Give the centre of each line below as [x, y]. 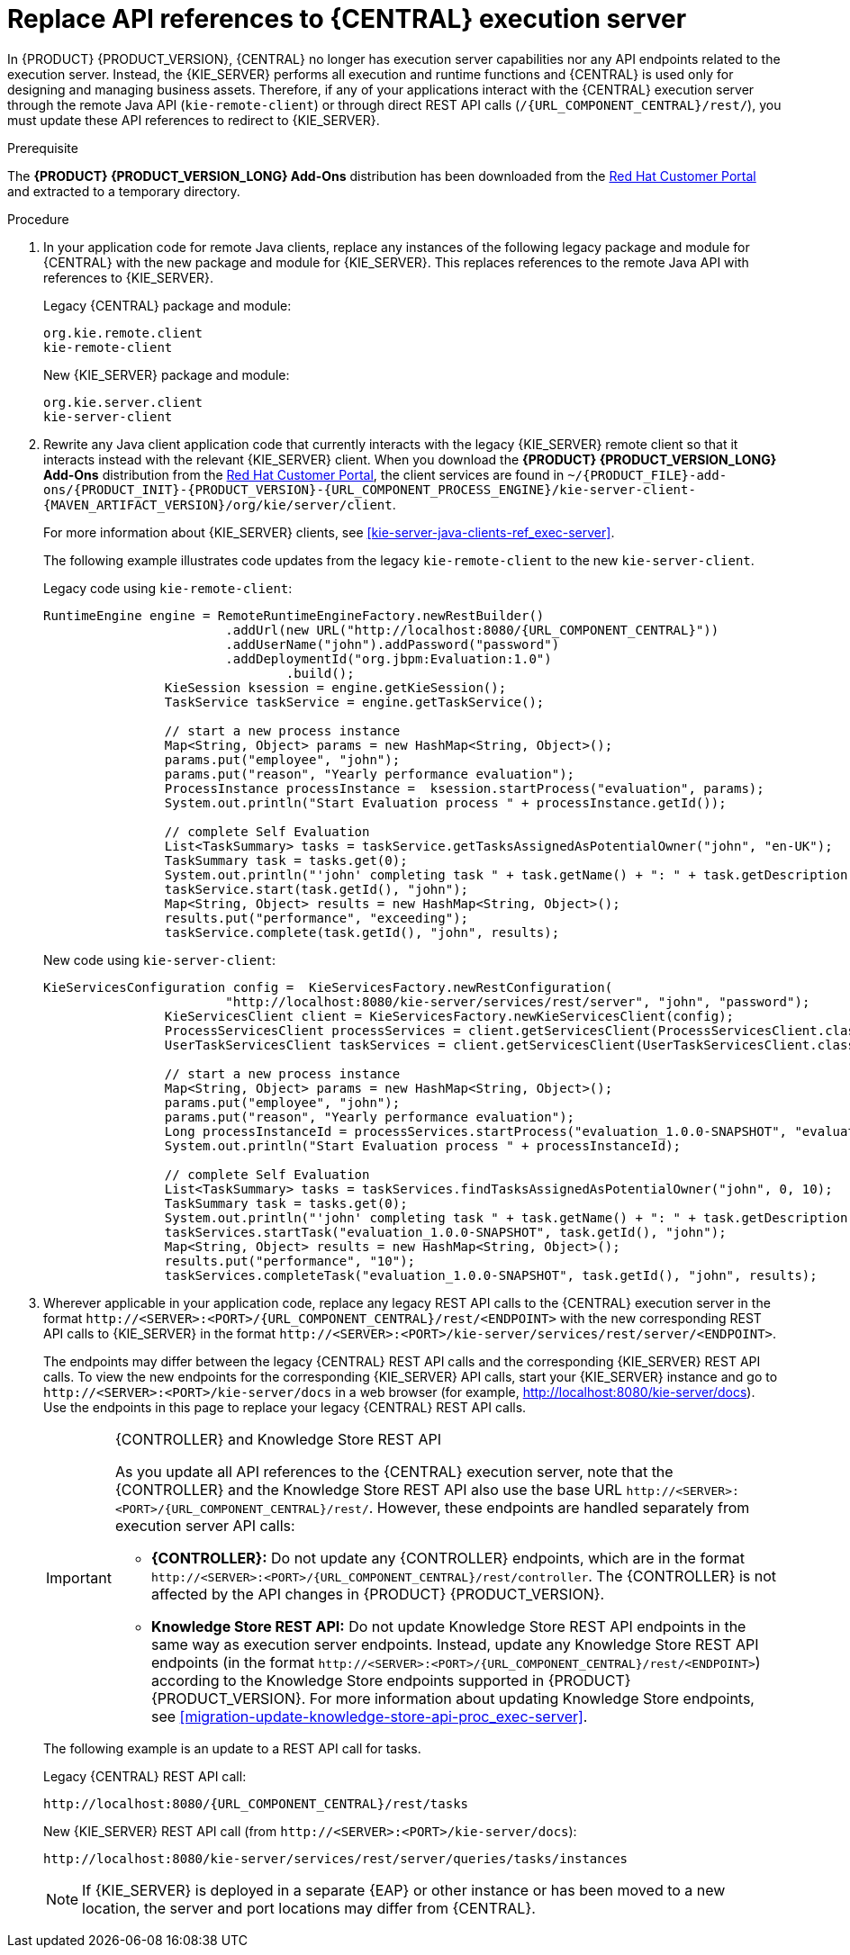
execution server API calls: [205, 1525]
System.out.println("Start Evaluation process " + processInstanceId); [423, 1145]
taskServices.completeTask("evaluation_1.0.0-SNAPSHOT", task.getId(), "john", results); [491, 1275]
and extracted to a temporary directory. [124, 191]
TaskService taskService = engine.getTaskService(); [354, 702]
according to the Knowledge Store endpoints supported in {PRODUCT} [391, 1680]
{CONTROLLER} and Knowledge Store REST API [278, 1439]
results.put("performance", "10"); [290, 1261]
